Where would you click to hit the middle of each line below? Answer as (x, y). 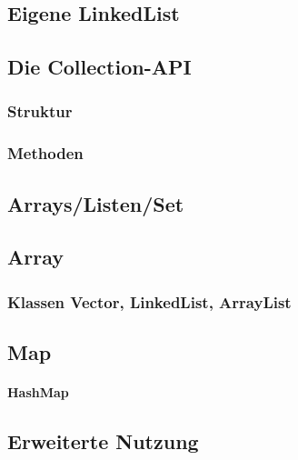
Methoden (45, 153)
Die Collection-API (99, 67)
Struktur (40, 111)
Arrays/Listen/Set (96, 203)
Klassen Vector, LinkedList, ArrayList (149, 301)
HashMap (38, 392)
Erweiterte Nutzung (103, 441)
